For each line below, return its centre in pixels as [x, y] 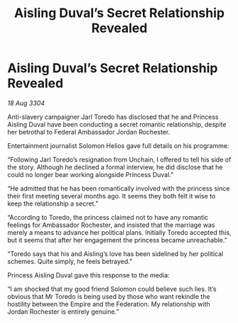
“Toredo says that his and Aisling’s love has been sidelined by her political [115, 253]
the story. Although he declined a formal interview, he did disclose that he [115, 167]
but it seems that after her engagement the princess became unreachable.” [117, 240]
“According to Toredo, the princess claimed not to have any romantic [108, 217]
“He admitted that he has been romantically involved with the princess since [119, 188]
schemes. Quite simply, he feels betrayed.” [70, 261]
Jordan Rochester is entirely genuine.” [63, 312]
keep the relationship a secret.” [53, 203]
